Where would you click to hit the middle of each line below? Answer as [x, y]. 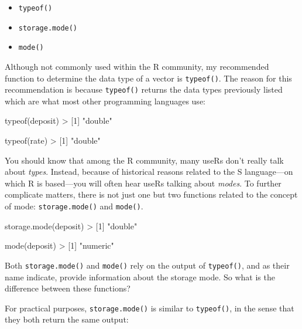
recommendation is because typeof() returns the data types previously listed [144, 89]
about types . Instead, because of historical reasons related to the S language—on [149, 172]
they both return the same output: [67, 319]
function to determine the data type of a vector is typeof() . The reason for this [148, 78]
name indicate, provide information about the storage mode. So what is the [140, 277]
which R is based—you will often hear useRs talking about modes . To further [143, 183]
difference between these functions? [68, 288]
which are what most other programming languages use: [105, 101]
